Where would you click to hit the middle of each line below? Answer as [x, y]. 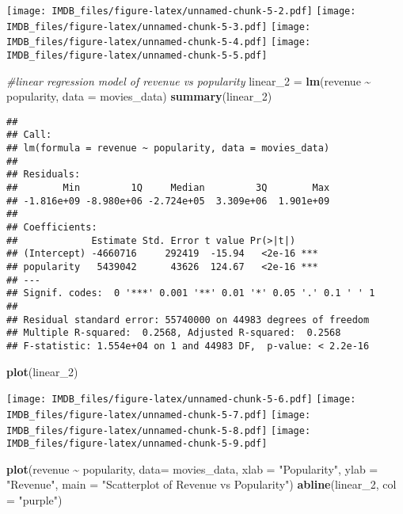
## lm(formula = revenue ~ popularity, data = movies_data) [168, 148]
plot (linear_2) [42, 371]
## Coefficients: [52, 228]
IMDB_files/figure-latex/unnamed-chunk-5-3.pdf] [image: [159, 27]
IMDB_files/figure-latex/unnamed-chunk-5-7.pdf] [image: [159, 415]
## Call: [29, 135]
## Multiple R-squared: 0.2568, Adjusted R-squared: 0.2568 [174, 333]
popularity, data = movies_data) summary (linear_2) [139, 96]
